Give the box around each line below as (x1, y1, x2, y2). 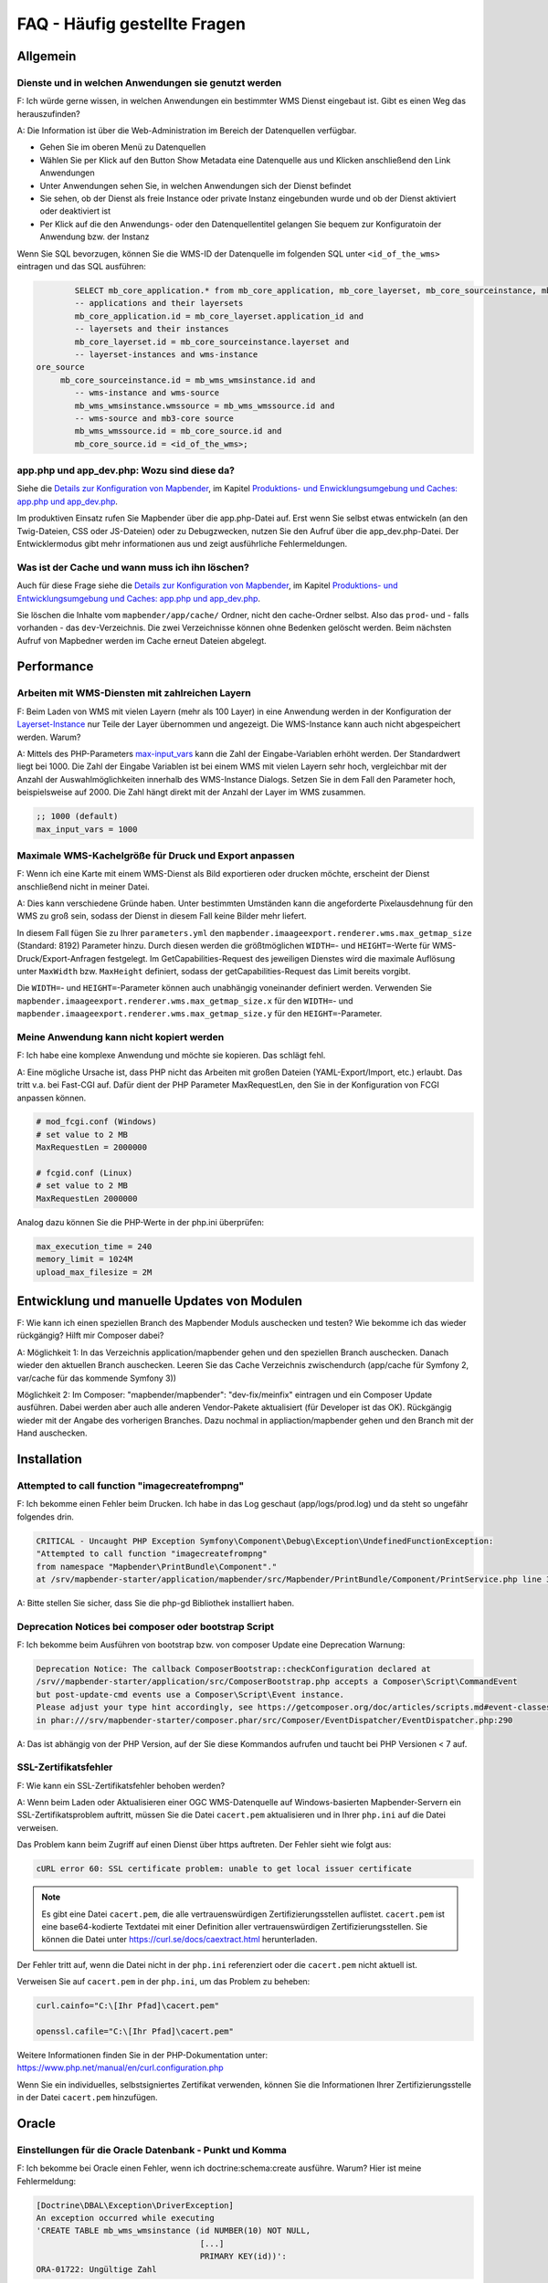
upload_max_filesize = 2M (36, 1267, 153, 1278)
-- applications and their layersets (74, 298, 244, 309)
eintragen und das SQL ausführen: (16, 261, 146, 271)
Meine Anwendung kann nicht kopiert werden (16, 1030, 225, 1043)
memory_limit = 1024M (36, 1254, 133, 1265)
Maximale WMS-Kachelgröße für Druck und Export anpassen (16, 849, 295, 862)
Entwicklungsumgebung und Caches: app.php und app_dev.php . (16, 593, 260, 604)
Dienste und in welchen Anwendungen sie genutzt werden (16, 76, 282, 89)
